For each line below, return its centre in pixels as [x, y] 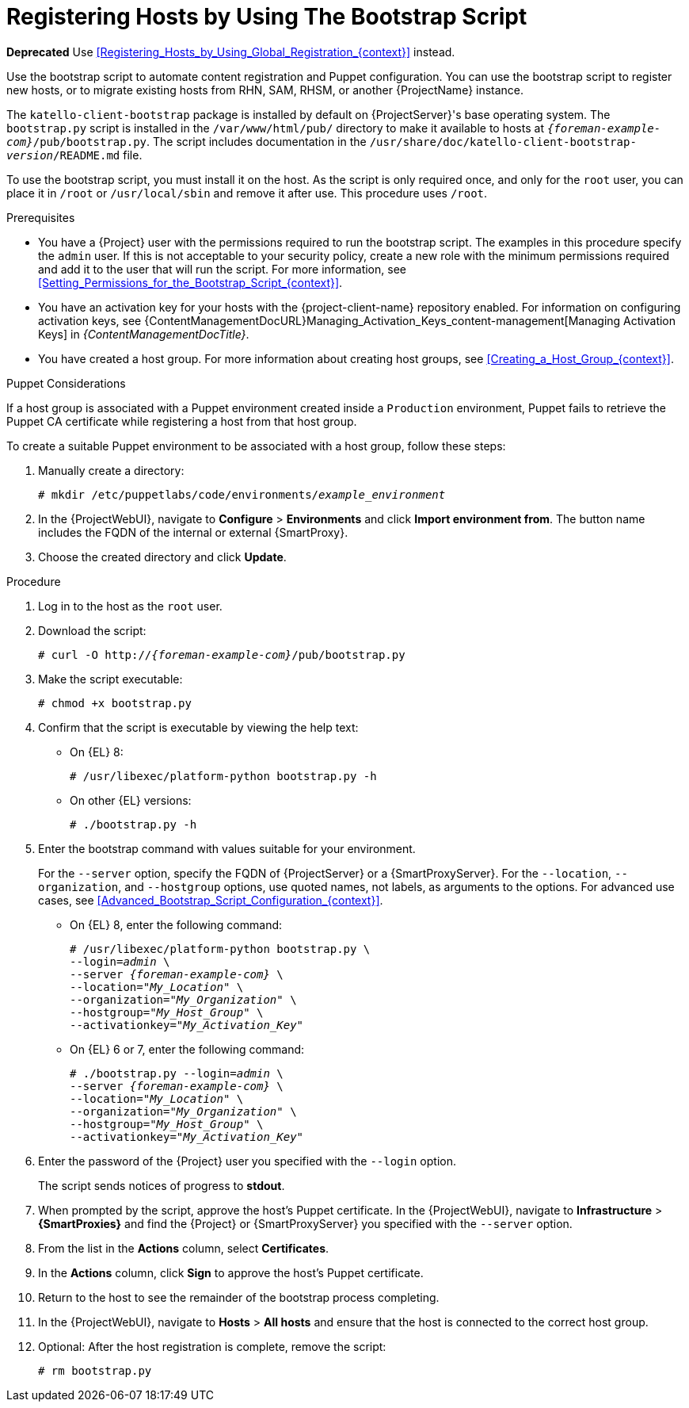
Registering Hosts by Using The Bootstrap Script [267, 17]
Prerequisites [41, 217]
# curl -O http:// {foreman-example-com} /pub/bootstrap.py [222, 654]
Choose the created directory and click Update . [162, 557]
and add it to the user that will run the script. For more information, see [222, 269]
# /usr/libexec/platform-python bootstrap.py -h [223, 776]
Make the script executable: [110, 679]
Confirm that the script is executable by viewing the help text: [198, 727]
